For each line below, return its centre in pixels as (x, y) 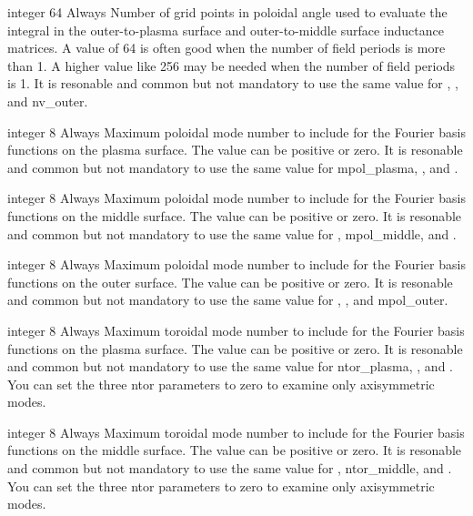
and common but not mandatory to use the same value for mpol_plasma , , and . (233, 167)
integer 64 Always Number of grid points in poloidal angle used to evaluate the (227, 12)
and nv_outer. (48, 101)
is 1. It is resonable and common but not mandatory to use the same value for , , (233, 83)
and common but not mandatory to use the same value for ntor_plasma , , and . (230, 366)
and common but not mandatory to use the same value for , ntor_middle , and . (230, 468)
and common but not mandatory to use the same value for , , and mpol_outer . (228, 300)
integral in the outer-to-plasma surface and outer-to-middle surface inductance (226, 30)
